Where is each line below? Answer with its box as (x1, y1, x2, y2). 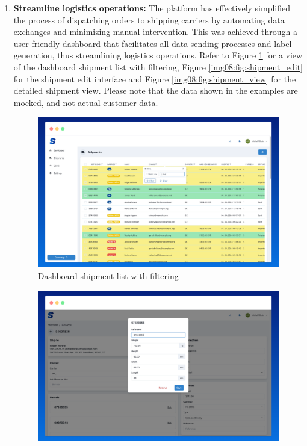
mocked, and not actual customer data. (13, 96, 158, 108)
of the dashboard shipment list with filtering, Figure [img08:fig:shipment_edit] (13, 60, 303, 73)
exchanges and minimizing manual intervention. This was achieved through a (13, 25, 298, 38)
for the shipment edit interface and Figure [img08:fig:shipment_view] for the (13, 72, 296, 85)
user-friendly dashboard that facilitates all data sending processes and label (13, 37, 292, 49)
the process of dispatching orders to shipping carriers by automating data (13, 13, 285, 26)
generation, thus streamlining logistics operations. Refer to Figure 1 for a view (13, 49, 303, 61)
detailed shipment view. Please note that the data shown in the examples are (13, 84, 298, 97)
